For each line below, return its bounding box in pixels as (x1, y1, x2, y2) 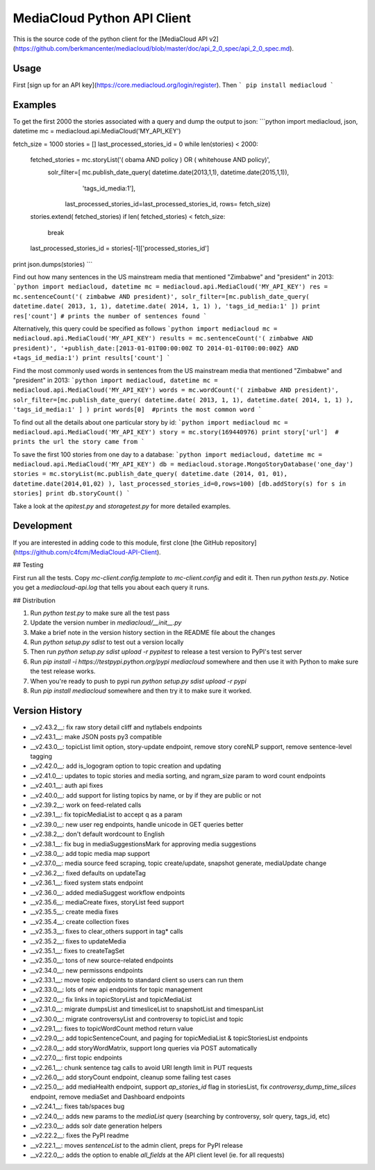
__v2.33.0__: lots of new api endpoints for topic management (30, 985, 203, 994)
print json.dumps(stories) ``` (12, 260, 93, 268)
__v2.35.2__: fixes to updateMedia (30, 937, 126, 945)
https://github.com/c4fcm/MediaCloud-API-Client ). (15, 547, 161, 556)
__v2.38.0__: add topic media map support (30, 850, 151, 857)
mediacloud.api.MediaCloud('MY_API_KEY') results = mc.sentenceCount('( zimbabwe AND (12, 334, 314, 343)
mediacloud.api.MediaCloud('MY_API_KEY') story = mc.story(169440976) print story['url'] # (12, 428, 340, 436)
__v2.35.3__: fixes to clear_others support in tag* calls (30, 928, 183, 936)
